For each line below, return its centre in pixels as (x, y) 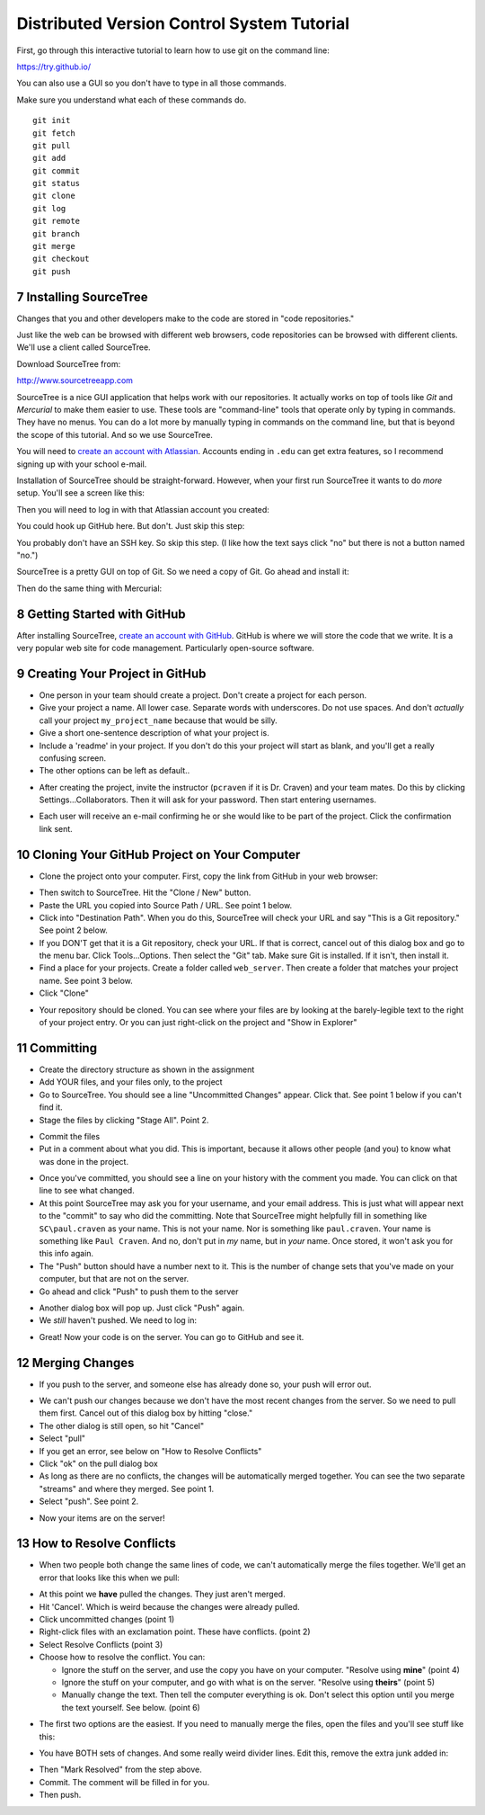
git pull (52, 145)
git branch (57, 233)
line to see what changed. (87, 1191)
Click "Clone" (64, 993)
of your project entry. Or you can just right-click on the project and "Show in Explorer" (198, 1023)
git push (52, 271)
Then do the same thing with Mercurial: (89, 588)
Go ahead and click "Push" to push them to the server (139, 1292)
